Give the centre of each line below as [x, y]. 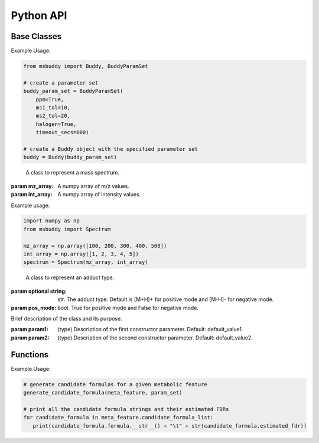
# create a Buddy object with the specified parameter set [110, 149]
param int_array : [32, 195]
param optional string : [39, 291]
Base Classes [36, 36]
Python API [39, 15]
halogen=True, [56, 124]
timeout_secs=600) [62, 132]
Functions [30, 355]
